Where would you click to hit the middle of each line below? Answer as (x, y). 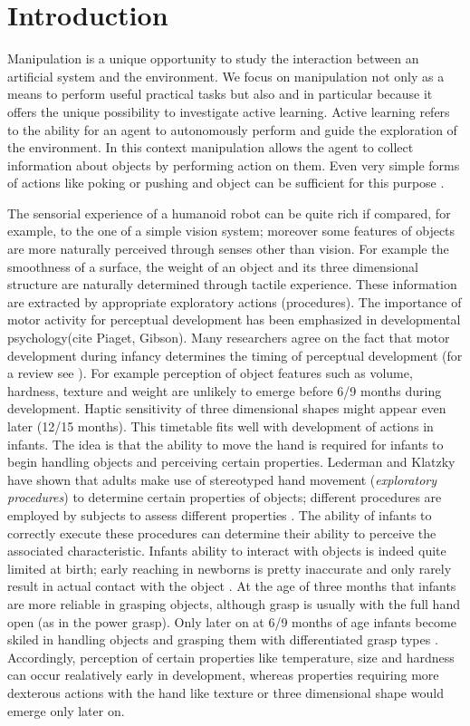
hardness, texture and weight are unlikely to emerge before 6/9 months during (225, 390)
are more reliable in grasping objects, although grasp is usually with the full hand (234, 603)
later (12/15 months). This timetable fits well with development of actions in (221, 426)
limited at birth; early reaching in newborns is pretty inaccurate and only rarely (230, 568)
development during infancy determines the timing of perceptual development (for (235, 355)
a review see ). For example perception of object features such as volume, (210, 373)
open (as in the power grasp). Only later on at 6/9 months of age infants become (232, 621)
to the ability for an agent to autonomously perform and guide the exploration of (232, 129)
